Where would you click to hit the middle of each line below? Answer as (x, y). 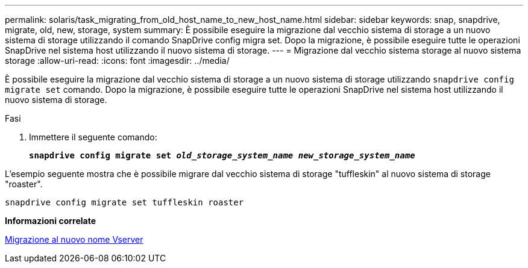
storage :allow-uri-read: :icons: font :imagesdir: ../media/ (117, 61)
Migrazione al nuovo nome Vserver (74, 239)
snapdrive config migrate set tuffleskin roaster (124, 202)
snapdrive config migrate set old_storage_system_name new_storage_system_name (222, 155)
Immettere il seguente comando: (93, 137)
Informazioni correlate (51, 221)
